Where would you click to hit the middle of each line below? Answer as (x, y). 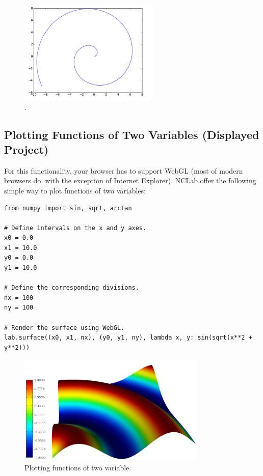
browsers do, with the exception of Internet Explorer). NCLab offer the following (130, 180)
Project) (27, 149)
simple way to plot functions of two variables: (75, 190)
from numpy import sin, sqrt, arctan (68, 208)
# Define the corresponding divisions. (72, 288)
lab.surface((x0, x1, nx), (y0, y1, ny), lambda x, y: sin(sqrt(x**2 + (128, 338)
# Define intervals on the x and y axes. (75, 228)
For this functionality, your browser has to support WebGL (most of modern (124, 170)
